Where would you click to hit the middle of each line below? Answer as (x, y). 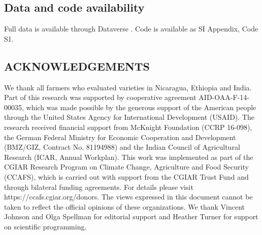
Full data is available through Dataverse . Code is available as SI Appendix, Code (131, 29)
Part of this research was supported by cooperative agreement (100, 97)
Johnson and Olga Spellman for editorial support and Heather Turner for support (131, 216)
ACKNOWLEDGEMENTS (77, 66)
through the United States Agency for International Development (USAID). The (129, 117)
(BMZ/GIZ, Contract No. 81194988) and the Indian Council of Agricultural (122, 147)
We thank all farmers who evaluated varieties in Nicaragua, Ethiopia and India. (128, 87)
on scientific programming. (45, 226)
